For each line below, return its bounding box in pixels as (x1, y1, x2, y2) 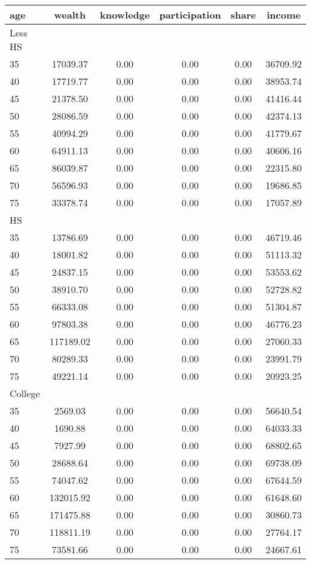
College (10, 386, 40, 400)
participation (159, 8, 221, 22)
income (267, 8, 301, 22)
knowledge (100, 8, 150, 22)
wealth (54, 8, 86, 22)
